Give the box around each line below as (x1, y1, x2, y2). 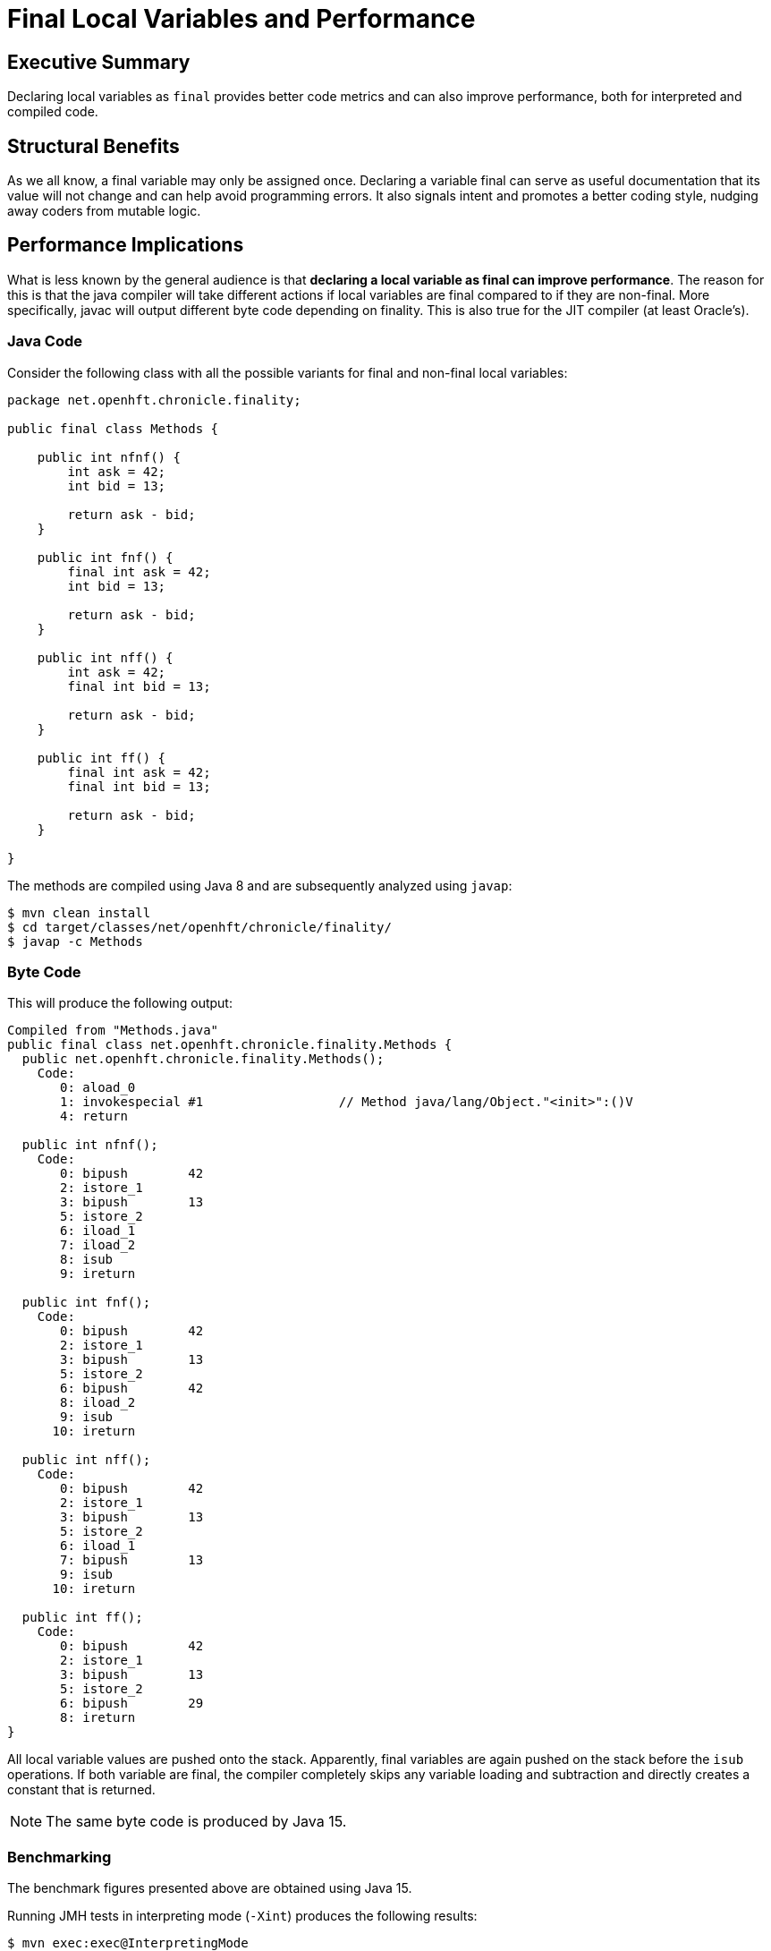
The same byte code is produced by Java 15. (46, 1812, 347, 1831)
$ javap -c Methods (7, 933, 143, 949)
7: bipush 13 (60, 1553, 204, 1568)
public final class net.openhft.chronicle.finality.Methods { (7, 1037, 453, 1052)
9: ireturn (60, 1266, 136, 1282)
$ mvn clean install (7, 905, 151, 920)
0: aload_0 (60, 1080, 136, 1095)
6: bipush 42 (60, 1381, 204, 1396)
